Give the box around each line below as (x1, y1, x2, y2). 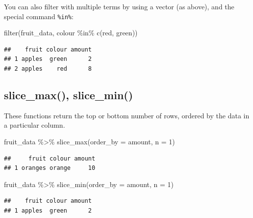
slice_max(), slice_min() (4, 87, 133, 103)
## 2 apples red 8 (4, 65, 92, 73)
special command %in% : (4, 11, 74, 21)
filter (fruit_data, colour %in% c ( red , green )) (4, 27, 138, 38)
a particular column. (4, 120, 65, 130)
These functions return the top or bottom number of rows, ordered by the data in (4, 110, 250, 120)
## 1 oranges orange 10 (4, 164, 96, 172)
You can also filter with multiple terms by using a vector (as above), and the (4, 1, 234, 11)
